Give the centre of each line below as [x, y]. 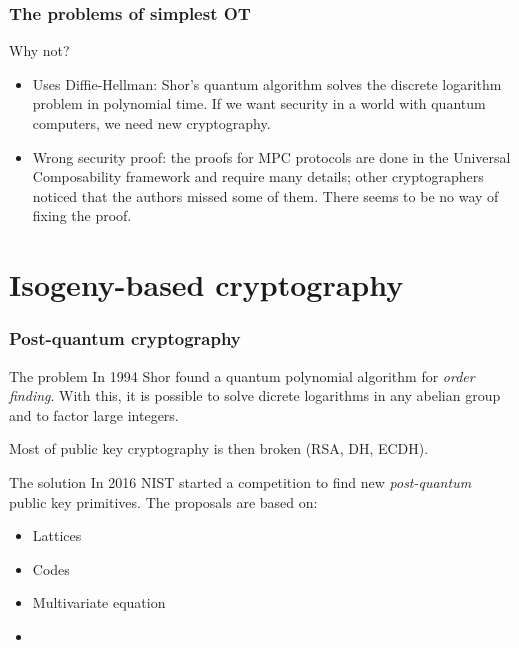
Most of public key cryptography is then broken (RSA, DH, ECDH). [219, 448]
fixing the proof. [82, 215]
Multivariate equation [99, 602]
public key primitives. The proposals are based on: [163, 501]
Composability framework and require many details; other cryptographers [258, 176]
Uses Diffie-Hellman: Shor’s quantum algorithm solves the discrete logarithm [267, 83]
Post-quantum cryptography [125, 338]
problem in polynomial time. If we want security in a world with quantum [259, 103]
